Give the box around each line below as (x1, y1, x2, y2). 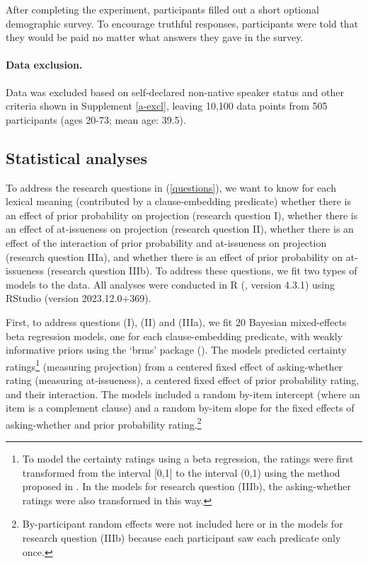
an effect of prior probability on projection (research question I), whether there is (6, 207, 358, 222)
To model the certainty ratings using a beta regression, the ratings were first (22, 451, 354, 465)
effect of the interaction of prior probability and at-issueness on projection (6, 235, 327, 250)
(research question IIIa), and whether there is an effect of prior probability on (6, 249, 343, 264)
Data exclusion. (6, 57, 83, 72)
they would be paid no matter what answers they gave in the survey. (6, 30, 304, 45)
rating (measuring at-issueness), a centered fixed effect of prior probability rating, (6, 372, 360, 387)
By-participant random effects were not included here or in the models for (22, 516, 343, 531)
